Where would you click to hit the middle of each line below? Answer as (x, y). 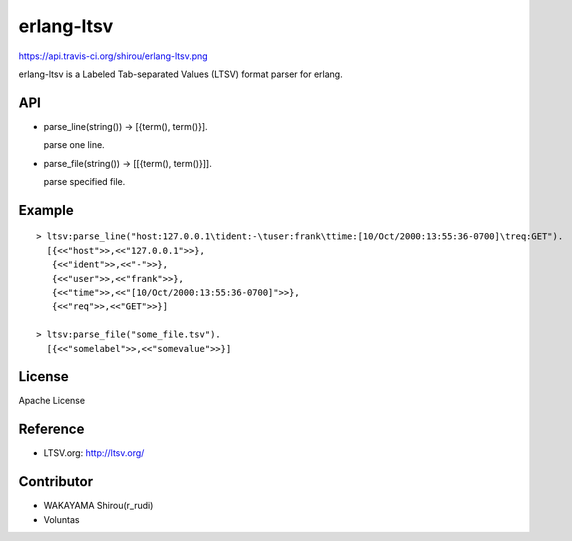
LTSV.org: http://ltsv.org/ (94, 453)
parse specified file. (84, 182)
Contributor (56, 481)
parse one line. (74, 145)
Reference (51, 429)
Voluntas (61, 519)
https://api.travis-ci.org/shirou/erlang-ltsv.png (113, 56)
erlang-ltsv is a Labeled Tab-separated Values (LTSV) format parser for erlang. (181, 74)
